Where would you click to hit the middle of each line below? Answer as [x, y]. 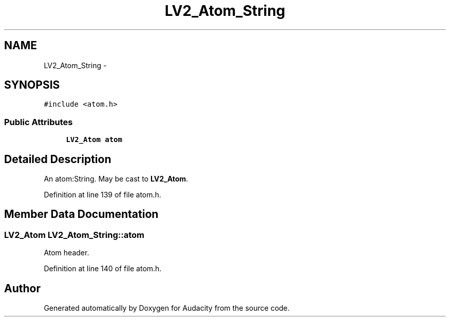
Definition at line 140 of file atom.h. [103, 269]
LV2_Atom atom [94, 140]
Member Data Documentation [81, 214]
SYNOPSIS [32, 85]
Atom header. [67, 253]
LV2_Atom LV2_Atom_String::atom [74, 235]
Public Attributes [39, 122]
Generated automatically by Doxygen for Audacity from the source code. [167, 308]
